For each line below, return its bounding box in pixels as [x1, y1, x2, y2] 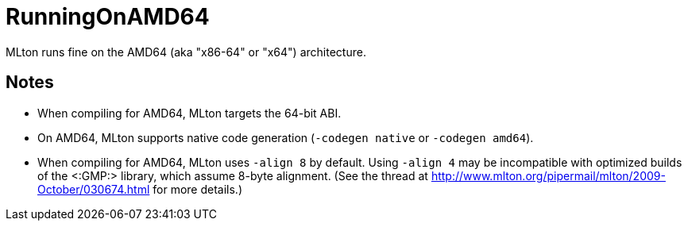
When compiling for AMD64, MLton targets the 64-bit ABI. [37, 106, 342, 120]
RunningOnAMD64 [6, 3, 210, 30]
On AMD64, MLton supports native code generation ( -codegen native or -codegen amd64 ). [37, 130, 534, 144]
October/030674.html [37, 182, 150, 196]
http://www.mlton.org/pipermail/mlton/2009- [431, 168, 666, 183]
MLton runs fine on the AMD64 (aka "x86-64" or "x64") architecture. [6, 44, 366, 59]
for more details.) [153, 182, 243, 196]
